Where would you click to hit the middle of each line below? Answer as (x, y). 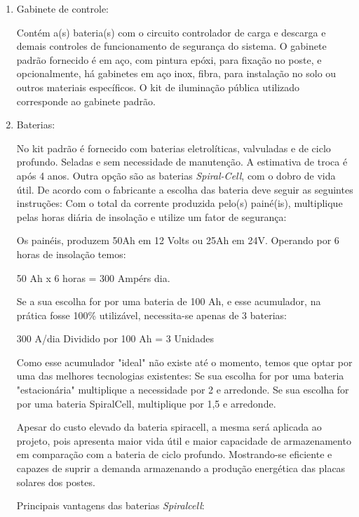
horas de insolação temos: (71, 254)
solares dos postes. (56, 482)
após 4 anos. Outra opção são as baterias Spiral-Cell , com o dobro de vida (176, 175)
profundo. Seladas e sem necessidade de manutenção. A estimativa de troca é (182, 162)
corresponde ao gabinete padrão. (86, 101)
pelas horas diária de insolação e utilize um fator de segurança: (151, 216)
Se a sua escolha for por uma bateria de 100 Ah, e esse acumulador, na (169, 301)
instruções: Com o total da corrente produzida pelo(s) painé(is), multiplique (179, 203)
